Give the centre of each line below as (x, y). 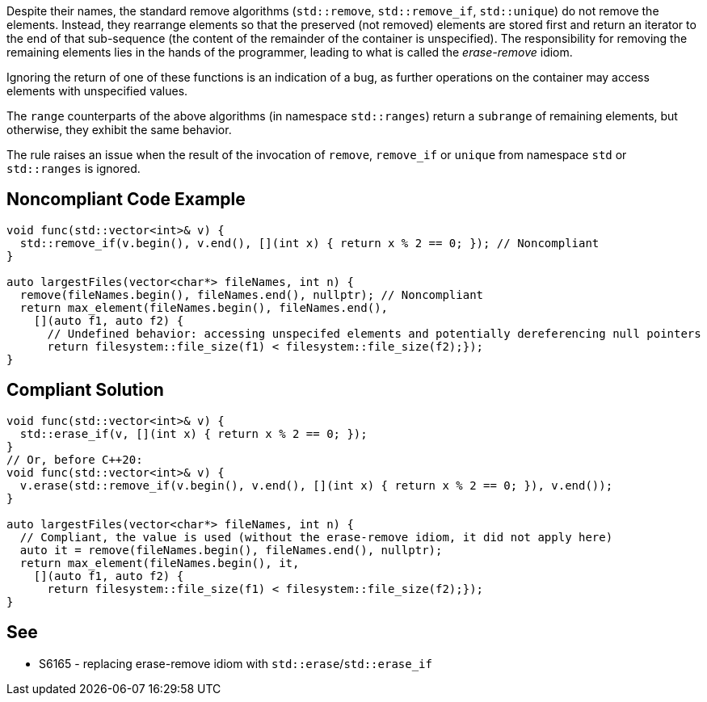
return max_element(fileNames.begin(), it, (160, 563)
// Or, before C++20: (75, 459)
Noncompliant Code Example (126, 200)
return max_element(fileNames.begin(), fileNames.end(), (204, 307)
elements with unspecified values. (97, 91)
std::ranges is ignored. (74, 168)
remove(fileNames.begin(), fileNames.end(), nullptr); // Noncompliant (252, 294)
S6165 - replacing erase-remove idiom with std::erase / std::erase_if (236, 663)
